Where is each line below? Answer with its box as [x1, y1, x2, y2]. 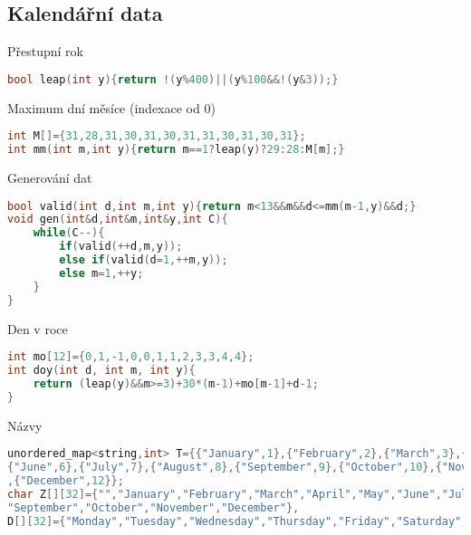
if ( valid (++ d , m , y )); [59, 240, 183, 253]
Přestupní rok [7, 42, 83, 61]
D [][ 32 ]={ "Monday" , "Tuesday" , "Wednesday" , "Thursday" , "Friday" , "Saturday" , [7, 514, 468, 528]
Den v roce [7, 319, 68, 338]
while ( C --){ [33, 226, 105, 240]
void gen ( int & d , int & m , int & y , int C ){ [7, 213, 228, 226]
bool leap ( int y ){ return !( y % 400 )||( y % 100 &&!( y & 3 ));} [7, 72, 339, 86]
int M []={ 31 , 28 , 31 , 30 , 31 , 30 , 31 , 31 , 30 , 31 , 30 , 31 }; [7, 129, 306, 143]
